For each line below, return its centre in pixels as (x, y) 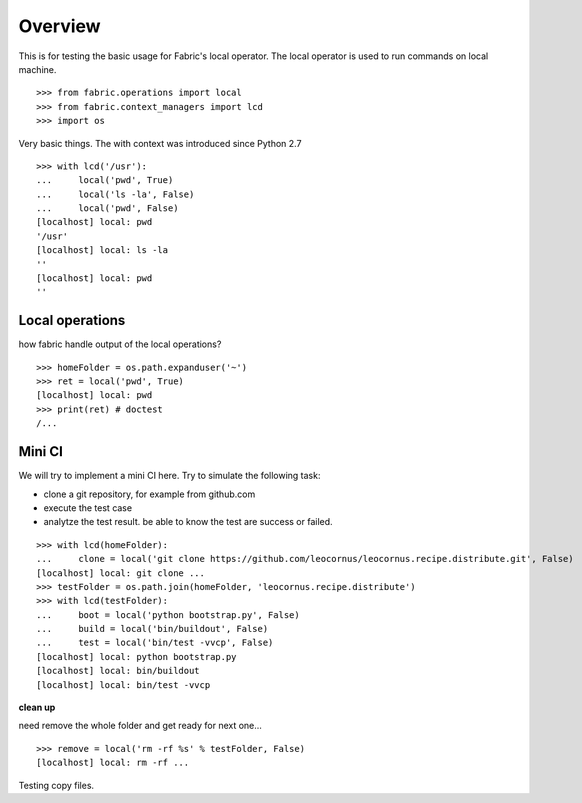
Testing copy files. (56, 785)
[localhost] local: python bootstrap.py (136, 656)
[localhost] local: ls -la (102, 250)
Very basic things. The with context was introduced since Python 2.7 (160, 143)
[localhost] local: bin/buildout (118, 671)
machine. (37, 69)
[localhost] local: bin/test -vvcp (123, 684)
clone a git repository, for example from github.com (149, 494)
